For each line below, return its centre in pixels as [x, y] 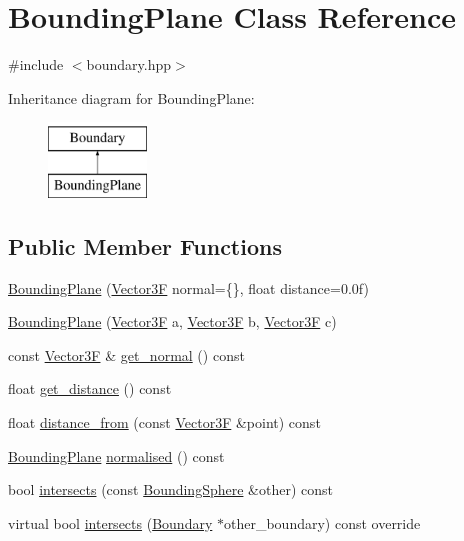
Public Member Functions [145, 245]
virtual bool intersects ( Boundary [110, 522]
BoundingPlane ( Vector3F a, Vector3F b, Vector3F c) [172, 321]
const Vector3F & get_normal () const [126, 354]
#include [36, 64]
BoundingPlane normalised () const [116, 455]
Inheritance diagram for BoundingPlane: [131, 97]
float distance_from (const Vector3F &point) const [164, 422]
